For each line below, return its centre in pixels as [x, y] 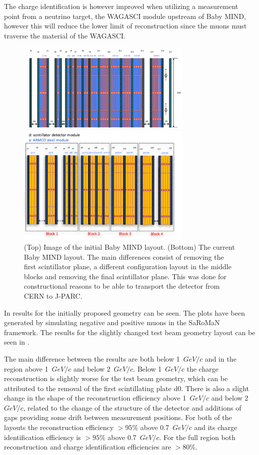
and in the [221, 358]
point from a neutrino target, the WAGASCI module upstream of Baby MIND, [125, 16]
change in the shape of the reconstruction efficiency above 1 [95, 398]
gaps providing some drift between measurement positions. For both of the [118, 417]
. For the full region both [197, 437]
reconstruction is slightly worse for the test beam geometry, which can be [116, 378]
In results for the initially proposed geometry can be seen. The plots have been [125, 312]
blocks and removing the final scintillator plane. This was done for [125, 276]
